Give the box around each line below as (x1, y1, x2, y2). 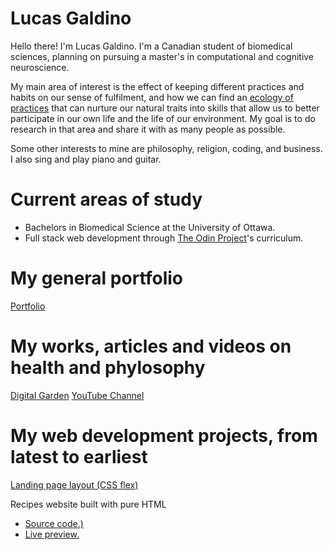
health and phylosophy (10, 357, 206, 379)
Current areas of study (10, 188, 203, 211)
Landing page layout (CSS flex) (10, 478, 139, 491)
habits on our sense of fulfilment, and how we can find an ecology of (10, 91, 294, 103)
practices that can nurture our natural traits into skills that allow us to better (10, 102, 320, 114)
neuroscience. (10, 61, 70, 73)
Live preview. (24, 528, 80, 540)
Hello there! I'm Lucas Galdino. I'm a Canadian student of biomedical (10, 40, 293, 52)
